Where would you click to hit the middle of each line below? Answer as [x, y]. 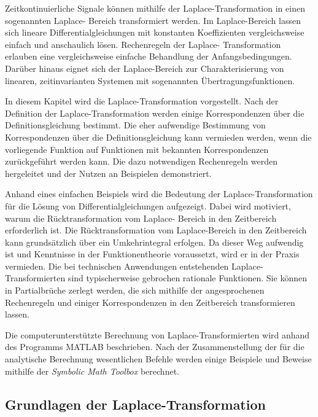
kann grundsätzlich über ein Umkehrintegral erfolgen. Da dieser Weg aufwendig [154, 242]
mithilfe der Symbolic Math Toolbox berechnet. [92, 371]
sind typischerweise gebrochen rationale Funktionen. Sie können [187, 278]
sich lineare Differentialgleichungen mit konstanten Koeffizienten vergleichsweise [155, 32]
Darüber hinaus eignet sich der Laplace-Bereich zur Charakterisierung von [145, 68]
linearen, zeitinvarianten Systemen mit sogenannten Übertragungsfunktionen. [150, 80]
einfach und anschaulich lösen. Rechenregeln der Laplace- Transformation [143, 44]
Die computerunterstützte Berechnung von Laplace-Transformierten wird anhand [157, 334]
